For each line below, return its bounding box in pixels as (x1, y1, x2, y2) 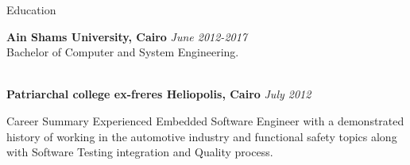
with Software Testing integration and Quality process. (6, 144, 273, 160)
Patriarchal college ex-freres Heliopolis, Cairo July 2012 (6, 86, 311, 102)
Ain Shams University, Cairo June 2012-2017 (6, 28, 247, 44)
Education (6, 2, 56, 17)
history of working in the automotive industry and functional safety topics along (6, 128, 397, 144)
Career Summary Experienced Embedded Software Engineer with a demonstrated (6, 112, 404, 129)
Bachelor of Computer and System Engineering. (6, 44, 239, 60)
